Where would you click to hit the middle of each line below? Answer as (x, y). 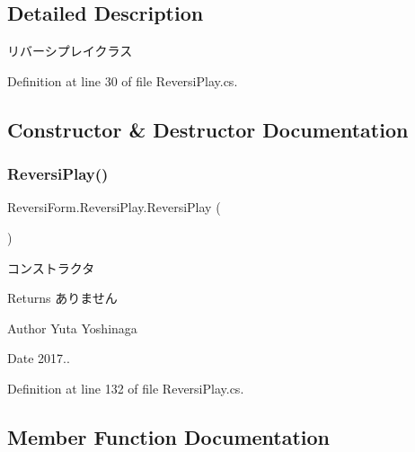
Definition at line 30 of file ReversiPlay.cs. (123, 80)
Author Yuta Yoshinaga (72, 328)
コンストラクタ (51, 267)
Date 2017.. (39, 358)
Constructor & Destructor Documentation (208, 129)
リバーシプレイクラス (70, 51)
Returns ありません (62, 298)
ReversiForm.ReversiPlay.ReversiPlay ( (114, 207)
